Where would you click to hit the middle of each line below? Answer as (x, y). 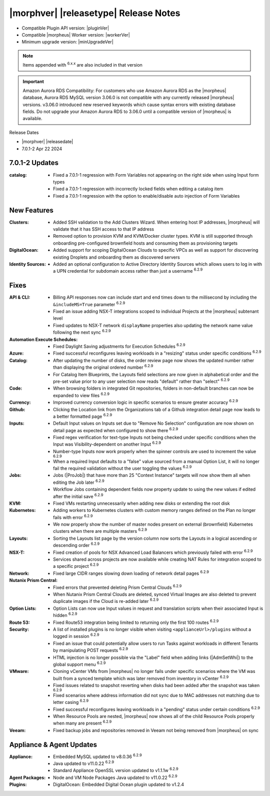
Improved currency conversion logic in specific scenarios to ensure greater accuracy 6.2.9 (146, 402)
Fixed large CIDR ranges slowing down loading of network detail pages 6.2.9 (131, 573)
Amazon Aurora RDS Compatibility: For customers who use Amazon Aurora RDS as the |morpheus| (124, 91)
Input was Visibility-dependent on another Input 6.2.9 (107, 444)
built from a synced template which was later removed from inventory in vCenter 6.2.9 (141, 678)
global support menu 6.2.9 (79, 664)
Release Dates (24, 132)
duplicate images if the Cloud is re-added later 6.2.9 (106, 601)
